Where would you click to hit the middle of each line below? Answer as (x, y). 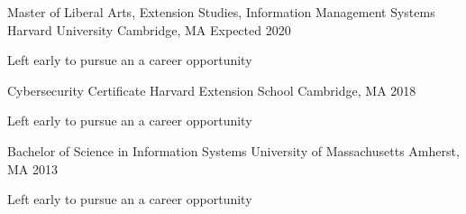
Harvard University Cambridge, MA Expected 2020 (149, 29)
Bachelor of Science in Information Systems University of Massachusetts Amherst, (233, 150)
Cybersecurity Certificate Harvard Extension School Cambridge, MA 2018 (212, 90)
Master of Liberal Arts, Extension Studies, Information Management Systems (221, 12)
